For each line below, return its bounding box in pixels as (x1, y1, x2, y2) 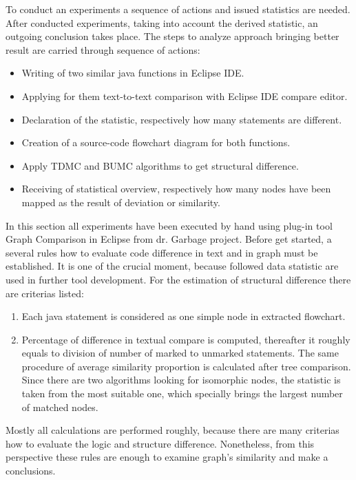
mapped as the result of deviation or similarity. (21, 194, 220, 209)
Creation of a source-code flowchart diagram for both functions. (21, 135, 291, 150)
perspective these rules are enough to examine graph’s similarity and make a (6, 450, 328, 464)
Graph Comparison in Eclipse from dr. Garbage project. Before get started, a (6, 232, 332, 246)
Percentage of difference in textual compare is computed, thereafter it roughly (21, 332, 350, 346)
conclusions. (6, 463, 56, 478)
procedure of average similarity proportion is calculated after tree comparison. (21, 359, 351, 373)
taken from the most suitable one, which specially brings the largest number (21, 386, 343, 401)
